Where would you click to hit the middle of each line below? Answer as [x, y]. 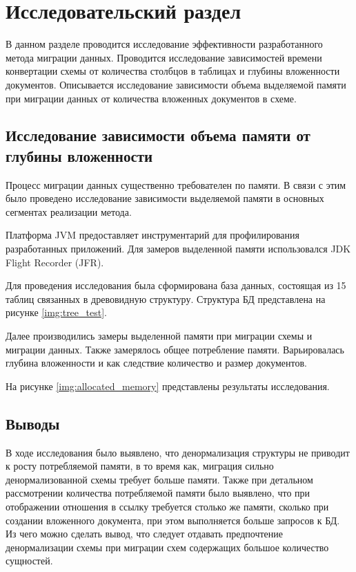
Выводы [33, 423]
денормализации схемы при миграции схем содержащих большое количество [167, 547]
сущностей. [29, 561]
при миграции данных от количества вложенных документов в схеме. [151, 98]
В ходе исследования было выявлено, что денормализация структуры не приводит [178, 452]
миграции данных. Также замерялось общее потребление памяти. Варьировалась [175, 349]
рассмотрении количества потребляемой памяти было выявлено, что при [158, 493]
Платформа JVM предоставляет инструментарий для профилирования [152, 235]
